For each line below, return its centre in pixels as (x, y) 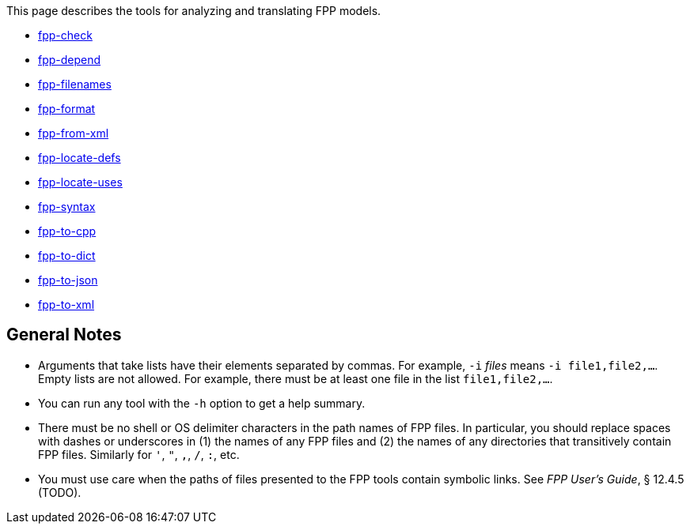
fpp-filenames (75, 84)
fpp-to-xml (66, 304)
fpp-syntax (67, 207)
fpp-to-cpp (67, 231)
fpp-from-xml (74, 133)
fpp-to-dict (67, 256)
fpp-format (67, 109)
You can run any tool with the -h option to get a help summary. (202, 403)
